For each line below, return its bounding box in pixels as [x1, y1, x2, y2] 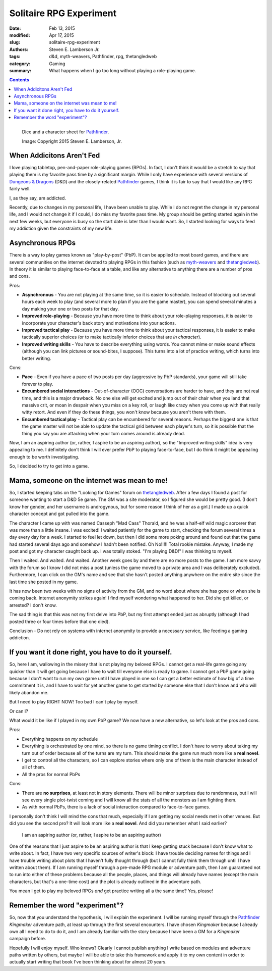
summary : [9, 67, 32, 73]
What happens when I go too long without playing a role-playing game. [49, 67, 196, 73]
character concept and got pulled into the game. [9, 510, 110, 517]
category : [9, 61, 31, 67]
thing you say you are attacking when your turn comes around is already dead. [22, 430, 185, 436]
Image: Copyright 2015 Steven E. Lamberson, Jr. [22, 138, 122, 144]
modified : [9, 32, 30, 38]
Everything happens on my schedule [22, 736, 98, 742]
